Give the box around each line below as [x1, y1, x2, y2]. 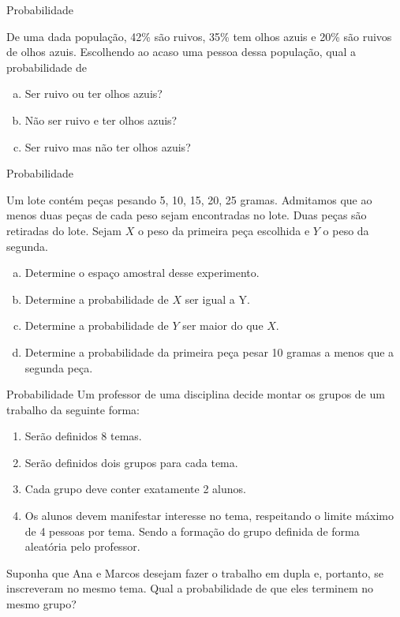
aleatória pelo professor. [24, 538, 140, 555]
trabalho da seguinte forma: [6, 401, 140, 417]
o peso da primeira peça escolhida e [137, 222, 310, 238]
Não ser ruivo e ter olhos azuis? [24, 111, 178, 128]
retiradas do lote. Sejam [6, 222, 121, 238]
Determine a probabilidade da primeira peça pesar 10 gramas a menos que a [24, 343, 394, 360]
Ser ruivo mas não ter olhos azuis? [24, 138, 191, 155]
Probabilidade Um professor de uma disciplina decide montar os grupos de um [6, 386, 385, 402]
